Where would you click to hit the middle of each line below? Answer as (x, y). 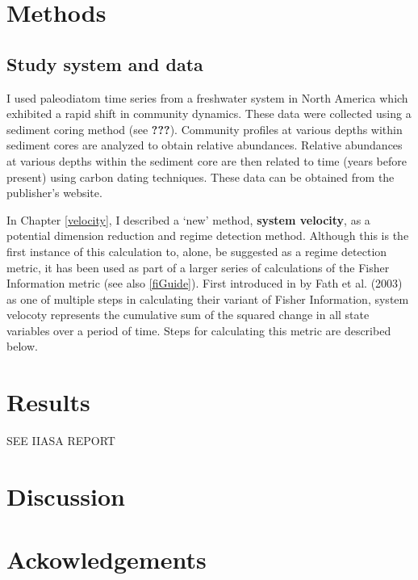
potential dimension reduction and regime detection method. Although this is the (208, 235)
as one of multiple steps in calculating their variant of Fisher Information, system (208, 298)
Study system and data (105, 63)
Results (48, 402)
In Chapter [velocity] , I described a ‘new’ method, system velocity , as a (188, 219)
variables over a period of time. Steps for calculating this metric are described (199, 330)
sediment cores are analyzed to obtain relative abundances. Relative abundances (205, 145)
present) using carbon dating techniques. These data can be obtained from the (201, 177)
